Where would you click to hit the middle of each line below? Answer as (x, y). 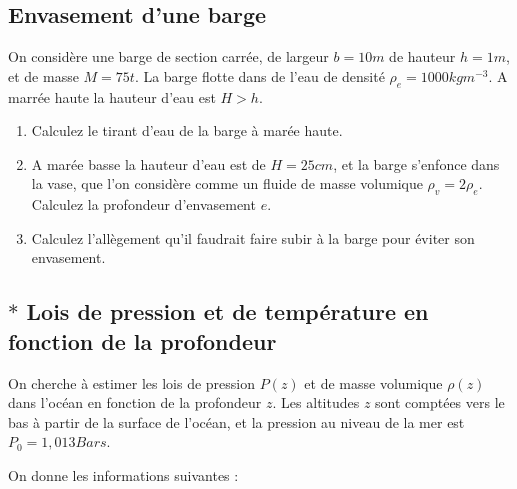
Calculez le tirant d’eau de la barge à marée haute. (187, 130)
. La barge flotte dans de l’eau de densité (259, 75)
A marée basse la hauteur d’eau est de (148, 163)
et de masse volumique (373, 382)
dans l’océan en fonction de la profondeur (135, 402)
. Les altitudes (316, 402)
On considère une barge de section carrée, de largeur (168, 56)
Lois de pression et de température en (227, 311)
